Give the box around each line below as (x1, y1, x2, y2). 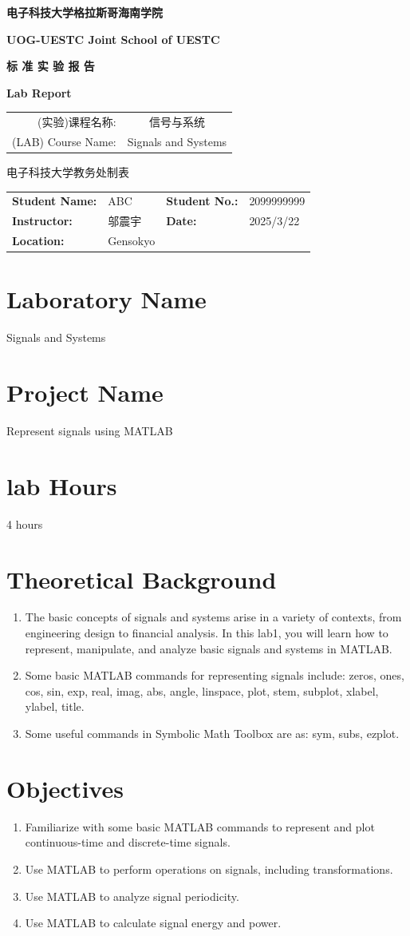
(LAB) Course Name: (12, 133, 116, 149)
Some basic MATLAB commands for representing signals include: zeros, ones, (25, 667, 404, 684)
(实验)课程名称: (37, 113, 116, 130)
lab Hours (6, 469, 117, 502)
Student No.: (166, 192, 239, 209)
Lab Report (6, 84, 72, 101)
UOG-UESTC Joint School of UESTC (6, 30, 220, 47)
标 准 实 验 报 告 (6, 58, 95, 74)
